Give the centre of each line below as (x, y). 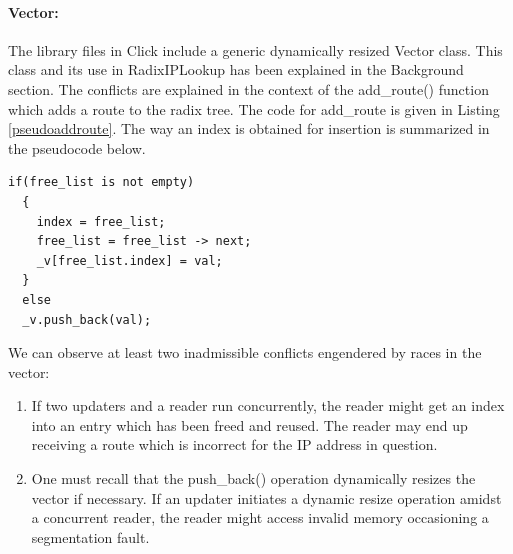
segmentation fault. (90, 536)
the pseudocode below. (77, 147)
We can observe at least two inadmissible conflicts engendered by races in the (245, 352)
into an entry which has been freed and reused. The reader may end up (249, 424)
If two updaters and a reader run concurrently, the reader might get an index (268, 405)
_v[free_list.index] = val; (129, 260)
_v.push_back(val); (87, 319)
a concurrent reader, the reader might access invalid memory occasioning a (260, 517)
